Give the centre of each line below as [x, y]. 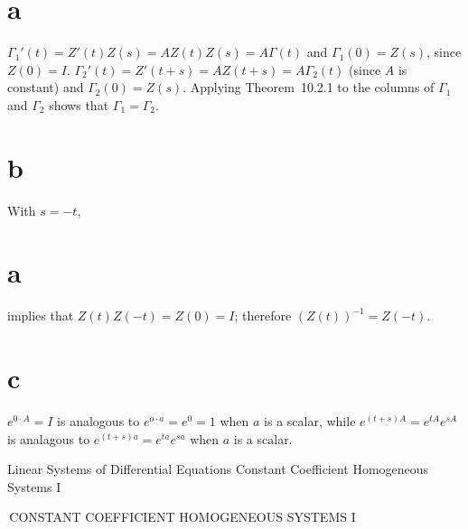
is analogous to [98, 421]
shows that [79, 104]
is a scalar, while [310, 421]
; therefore [263, 316]
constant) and [46, 87]
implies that [41, 316]
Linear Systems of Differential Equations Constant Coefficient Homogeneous [218, 469]
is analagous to [49, 438]
